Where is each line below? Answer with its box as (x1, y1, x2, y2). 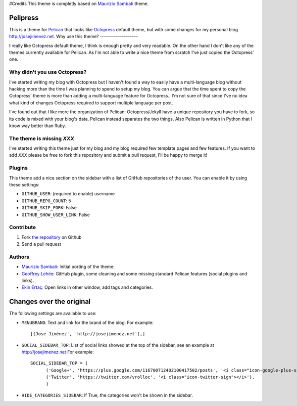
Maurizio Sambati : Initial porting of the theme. (21, 264, 115, 270)
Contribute (9, 224, 36, 231)
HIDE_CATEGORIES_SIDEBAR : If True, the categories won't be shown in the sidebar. (21, 392, 193, 398)
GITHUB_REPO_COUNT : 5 (21, 198, 71, 204)
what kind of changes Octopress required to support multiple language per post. (9, 99, 173, 106)
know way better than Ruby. (9, 123, 66, 129)
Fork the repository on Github (21, 234, 82, 240)
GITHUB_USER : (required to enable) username (21, 191, 115, 197)
